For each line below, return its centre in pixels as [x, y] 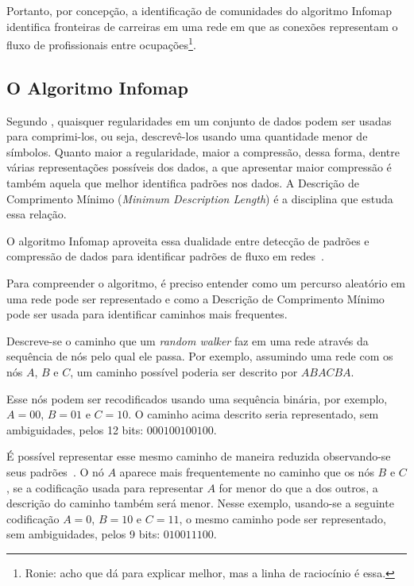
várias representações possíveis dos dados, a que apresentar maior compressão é [199, 167]
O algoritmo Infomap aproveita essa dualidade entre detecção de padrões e [188, 240]
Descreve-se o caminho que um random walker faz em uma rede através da [188, 340]
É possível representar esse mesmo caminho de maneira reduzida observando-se [199, 456]
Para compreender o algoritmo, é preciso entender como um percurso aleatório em [206, 282]
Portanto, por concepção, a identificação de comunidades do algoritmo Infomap [199, 10]
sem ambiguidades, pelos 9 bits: [83, 534]
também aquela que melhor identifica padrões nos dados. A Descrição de [183, 183]
